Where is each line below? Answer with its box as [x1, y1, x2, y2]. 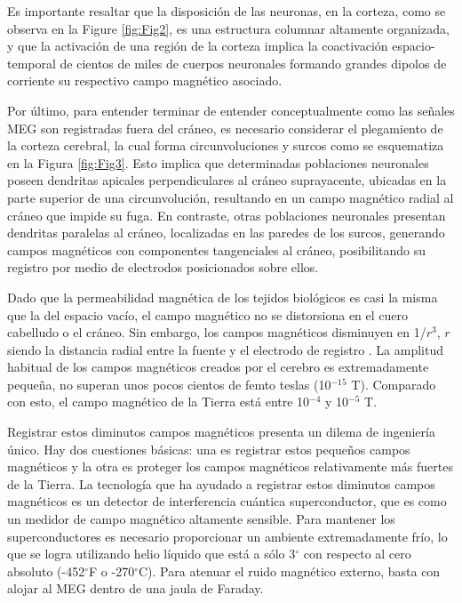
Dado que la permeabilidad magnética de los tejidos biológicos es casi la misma [7, 287, 438, 306]
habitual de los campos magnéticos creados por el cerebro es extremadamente [7, 358, 429, 376]
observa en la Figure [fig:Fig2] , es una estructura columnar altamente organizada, [7, 19, 450, 37]
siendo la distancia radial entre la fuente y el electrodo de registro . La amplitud [7, 340, 444, 358]
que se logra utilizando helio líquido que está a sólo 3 [7, 544, 296, 563]
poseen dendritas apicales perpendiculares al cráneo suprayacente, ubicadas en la [7, 171, 447, 189]
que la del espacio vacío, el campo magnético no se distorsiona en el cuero [7, 305, 409, 324]
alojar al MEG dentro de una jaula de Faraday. [7, 579, 264, 598]
